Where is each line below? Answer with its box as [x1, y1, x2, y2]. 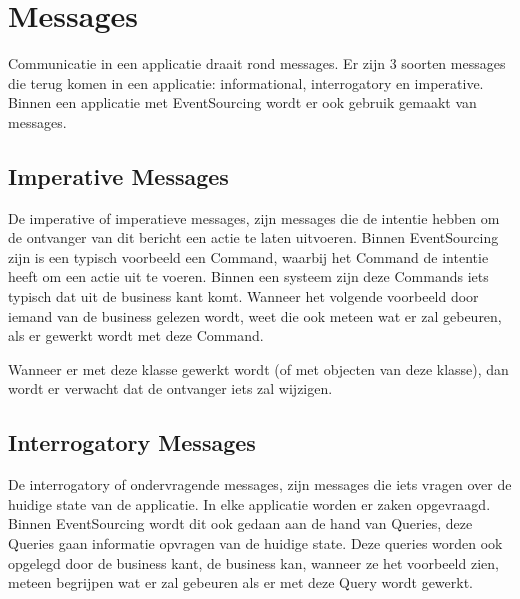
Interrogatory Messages [8, 427, 256, 458]
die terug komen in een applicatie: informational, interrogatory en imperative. [8, 72, 484, 93]
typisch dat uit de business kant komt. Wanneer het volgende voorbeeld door [8, 286, 479, 307]
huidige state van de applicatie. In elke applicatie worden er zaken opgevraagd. [8, 493, 491, 514]
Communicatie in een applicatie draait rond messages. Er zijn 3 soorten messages [8, 53, 506, 74]
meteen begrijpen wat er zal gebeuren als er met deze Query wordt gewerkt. [8, 572, 474, 593]
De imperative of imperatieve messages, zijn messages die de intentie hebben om [8, 207, 500, 228]
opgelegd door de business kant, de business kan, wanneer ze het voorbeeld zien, [8, 552, 499, 573]
